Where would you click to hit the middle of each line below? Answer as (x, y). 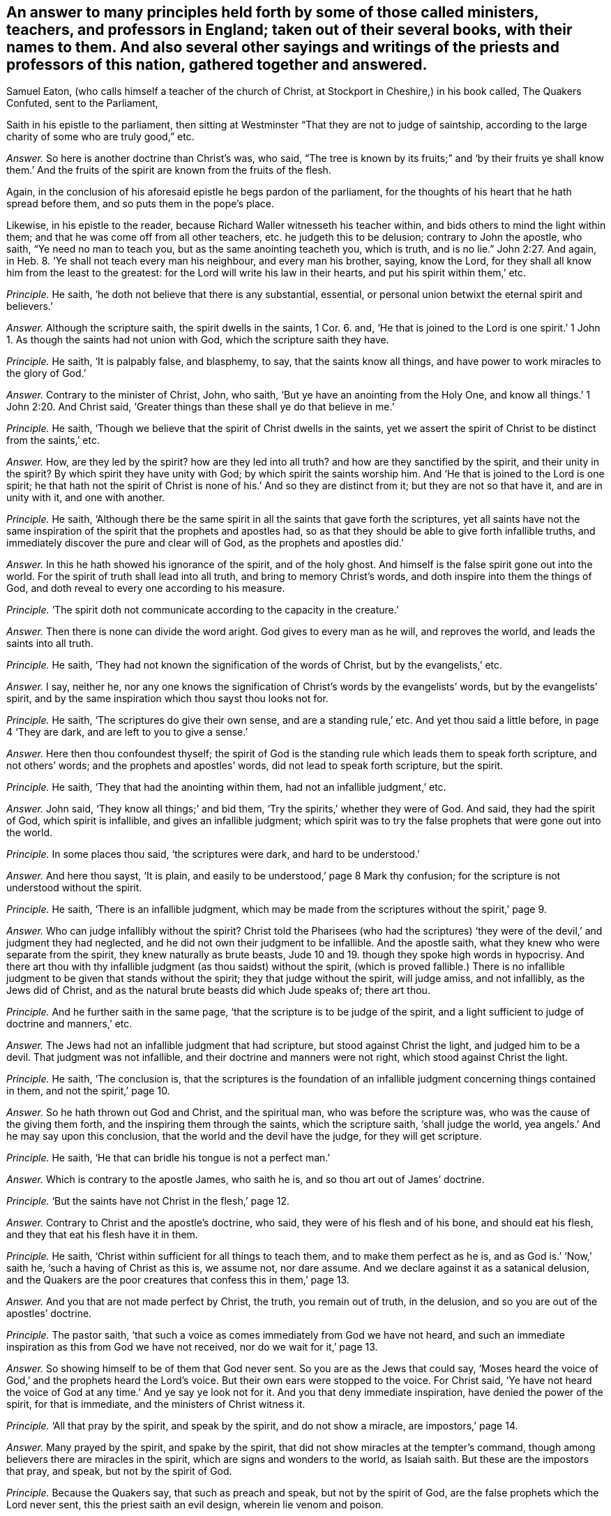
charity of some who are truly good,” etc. (100, 137)
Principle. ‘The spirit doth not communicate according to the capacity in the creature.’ (203, 610)
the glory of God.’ (46, 373)
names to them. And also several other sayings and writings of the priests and (283, 47)
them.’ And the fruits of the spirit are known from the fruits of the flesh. (169, 170)
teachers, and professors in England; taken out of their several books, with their (289, 30)
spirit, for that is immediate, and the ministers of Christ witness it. (156, 1404)
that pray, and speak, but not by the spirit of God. (119, 1471)
